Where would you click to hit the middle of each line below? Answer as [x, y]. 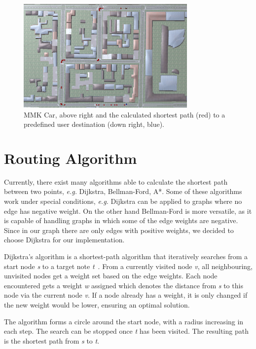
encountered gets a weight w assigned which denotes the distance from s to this [124, 285]
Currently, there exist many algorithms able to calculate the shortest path [116, 181]
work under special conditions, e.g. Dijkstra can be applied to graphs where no [123, 201]
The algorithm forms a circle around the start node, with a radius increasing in [124, 321]
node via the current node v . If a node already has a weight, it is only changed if [126, 295]
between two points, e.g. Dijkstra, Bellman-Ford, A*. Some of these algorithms [123, 191]
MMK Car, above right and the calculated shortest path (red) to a [125, 114]
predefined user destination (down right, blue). [94, 124]
